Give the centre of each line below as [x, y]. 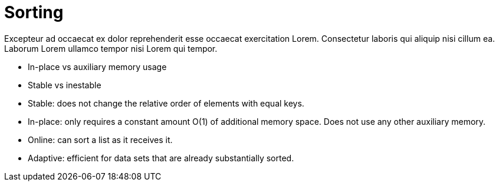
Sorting [34, 12]
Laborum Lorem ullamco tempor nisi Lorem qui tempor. [111, 48]
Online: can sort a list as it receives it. [100, 139]
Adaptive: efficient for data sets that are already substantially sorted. [161, 158]
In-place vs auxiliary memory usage [97, 67]
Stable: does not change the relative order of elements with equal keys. [166, 103]
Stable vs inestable [65, 85]
